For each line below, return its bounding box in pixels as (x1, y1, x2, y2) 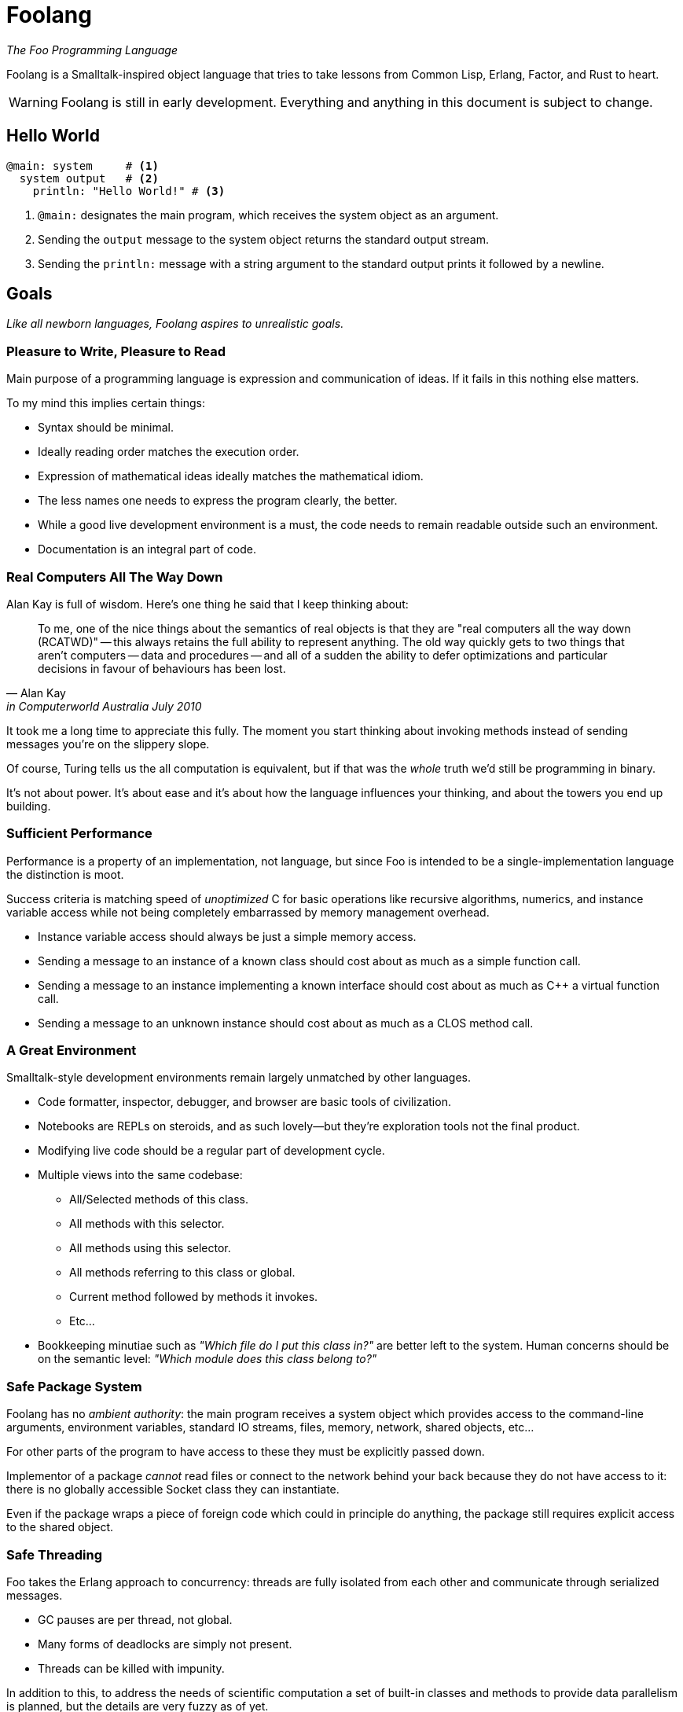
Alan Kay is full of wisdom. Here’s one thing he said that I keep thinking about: (6, 597, 409, 611)
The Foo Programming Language (6, 42, 178, 57)
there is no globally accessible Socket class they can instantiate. (6, 1482, 340, 1497)
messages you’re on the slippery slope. (6, 737, 210, 751)
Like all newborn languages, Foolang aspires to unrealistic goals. (6, 317, 344, 331)
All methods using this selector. (69, 1241, 231, 1255)
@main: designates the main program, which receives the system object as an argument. (38, 208, 499, 222)
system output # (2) (19, 171, 159, 185)
